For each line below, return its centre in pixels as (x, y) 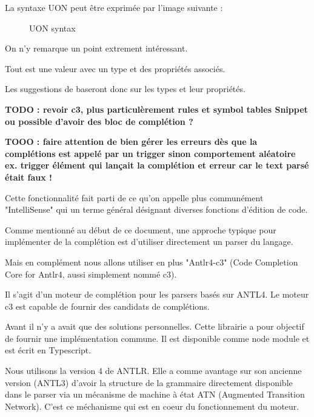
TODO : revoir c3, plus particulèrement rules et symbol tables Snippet (156, 109)
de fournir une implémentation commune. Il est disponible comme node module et (157, 338)
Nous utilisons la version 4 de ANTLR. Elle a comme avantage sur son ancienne (153, 371)
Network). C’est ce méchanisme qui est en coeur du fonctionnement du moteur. (152, 406)
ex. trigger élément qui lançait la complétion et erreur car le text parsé (157, 165)
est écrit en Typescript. (48, 350)
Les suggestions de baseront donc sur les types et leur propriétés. (125, 89)
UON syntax (52, 28)
